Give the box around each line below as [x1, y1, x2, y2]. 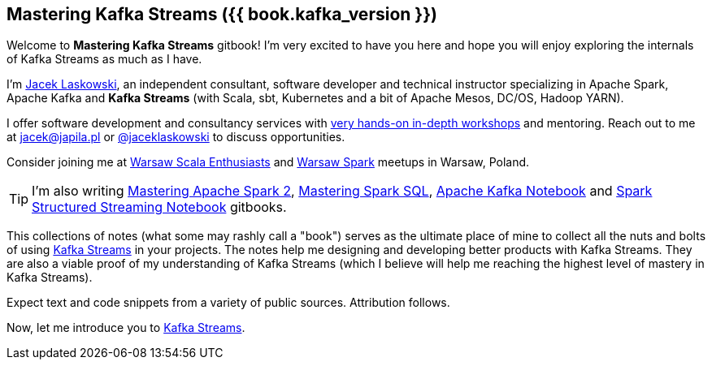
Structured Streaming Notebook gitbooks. [32, 199, 287, 216]
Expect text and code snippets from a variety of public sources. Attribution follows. [7, 295, 450, 310]
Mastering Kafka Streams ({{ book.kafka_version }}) [7, 4, 437, 24]
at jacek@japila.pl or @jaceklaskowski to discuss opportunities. [7, 130, 345, 144]
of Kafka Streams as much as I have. [7, 52, 202, 67]
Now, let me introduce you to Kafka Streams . [7, 321, 245, 335]
